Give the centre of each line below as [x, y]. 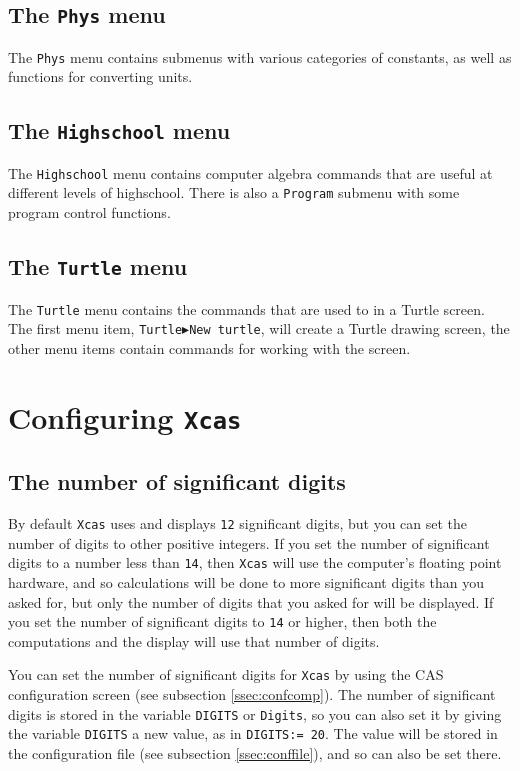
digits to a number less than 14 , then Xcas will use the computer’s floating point [255, 562]
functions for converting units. [100, 76]
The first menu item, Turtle [95, 328]
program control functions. [89, 212]
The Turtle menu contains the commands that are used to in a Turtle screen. [246, 308]
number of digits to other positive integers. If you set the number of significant [249, 542]
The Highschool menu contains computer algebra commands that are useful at [250, 172]
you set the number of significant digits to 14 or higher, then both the [222, 621]
